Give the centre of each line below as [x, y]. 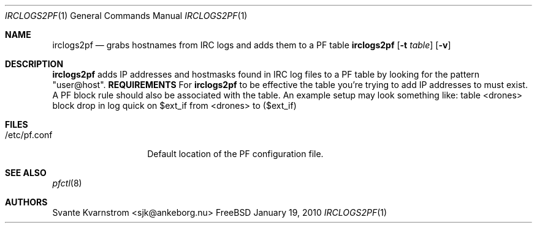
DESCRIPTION [34, 64]
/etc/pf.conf [29, 135]
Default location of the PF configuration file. [235, 154]
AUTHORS [26, 202]
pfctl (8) [67, 183]
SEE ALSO [26, 173]
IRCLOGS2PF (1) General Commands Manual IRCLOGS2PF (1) [126, 16]
